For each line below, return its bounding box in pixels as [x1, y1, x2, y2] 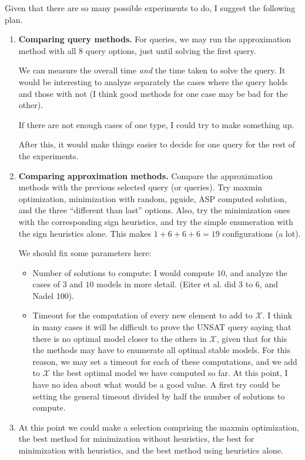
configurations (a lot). [222, 227, 301, 239]
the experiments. [18, 149, 79, 162]
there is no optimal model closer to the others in [32, 332, 207, 344]
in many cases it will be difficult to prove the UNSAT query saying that [32, 321, 291, 333]
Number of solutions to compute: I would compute [32, 266, 214, 278]
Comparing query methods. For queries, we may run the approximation [18, 33, 291, 45]
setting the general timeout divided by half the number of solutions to [32, 390, 285, 402]
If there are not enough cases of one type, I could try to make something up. [18, 118, 294, 130]
